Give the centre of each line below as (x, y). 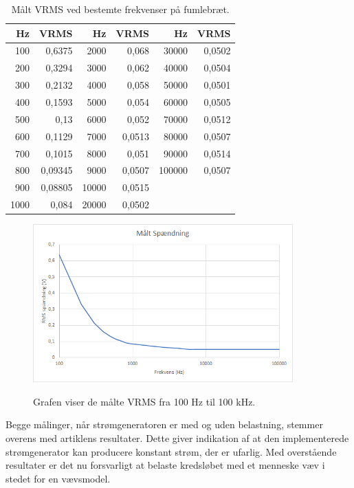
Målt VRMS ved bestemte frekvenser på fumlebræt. (120, 9)
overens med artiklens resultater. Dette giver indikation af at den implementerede (177, 438)
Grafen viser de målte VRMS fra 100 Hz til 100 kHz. (144, 401)
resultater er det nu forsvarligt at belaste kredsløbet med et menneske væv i (165, 465)
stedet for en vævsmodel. (58, 478)
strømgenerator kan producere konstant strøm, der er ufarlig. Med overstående (171, 451)
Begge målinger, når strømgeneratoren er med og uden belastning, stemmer (164, 424)
